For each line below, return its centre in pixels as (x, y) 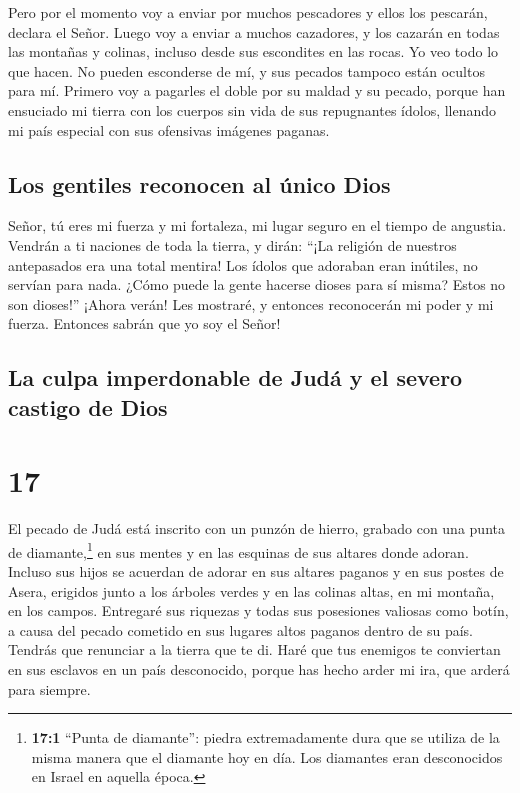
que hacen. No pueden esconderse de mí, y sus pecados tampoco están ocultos (246, 70)
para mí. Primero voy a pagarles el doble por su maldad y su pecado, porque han (257, 90)
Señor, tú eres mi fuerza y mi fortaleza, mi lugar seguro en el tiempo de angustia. (257, 225)
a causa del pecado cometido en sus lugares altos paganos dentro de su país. (240, 629)
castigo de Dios (88, 406)
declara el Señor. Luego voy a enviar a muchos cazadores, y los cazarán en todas (254, 31)
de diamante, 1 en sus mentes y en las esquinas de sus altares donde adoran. (238, 550)
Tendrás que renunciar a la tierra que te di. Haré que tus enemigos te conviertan (254, 649)
